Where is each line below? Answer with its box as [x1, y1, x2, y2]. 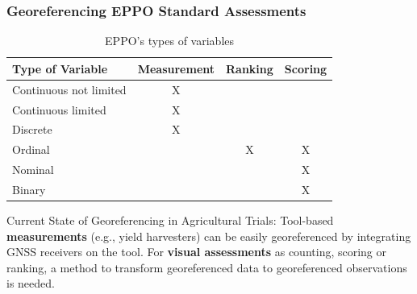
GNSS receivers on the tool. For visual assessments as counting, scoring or [6, 243, 387, 260]
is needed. [6, 275, 55, 292]
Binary [12, 180, 46, 197]
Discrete [12, 121, 52, 138]
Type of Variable [12, 60, 108, 77]
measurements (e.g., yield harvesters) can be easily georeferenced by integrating [6, 227, 411, 244]
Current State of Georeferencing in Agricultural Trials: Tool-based [6, 211, 334, 228]
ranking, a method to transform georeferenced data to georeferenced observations [6, 259, 407, 275]
